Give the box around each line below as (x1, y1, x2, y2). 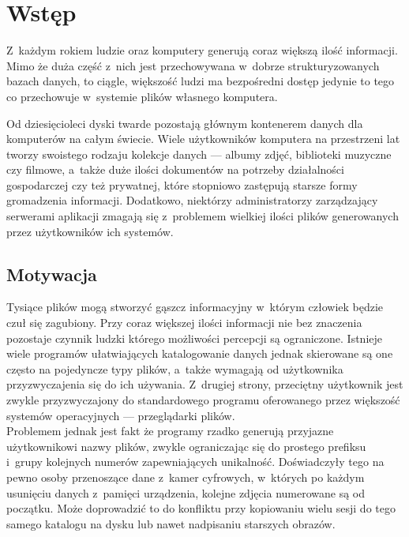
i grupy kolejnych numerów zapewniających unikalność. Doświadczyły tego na (6, 453, 385, 470)
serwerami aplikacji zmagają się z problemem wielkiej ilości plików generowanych (6, 208, 399, 224)
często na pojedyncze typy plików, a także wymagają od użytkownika (6, 360, 343, 377)
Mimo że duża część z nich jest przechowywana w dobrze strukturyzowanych (6, 57, 380, 73)
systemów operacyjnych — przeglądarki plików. (6, 407, 235, 423)
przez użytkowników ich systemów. (6, 223, 174, 239)
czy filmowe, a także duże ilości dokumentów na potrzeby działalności (6, 161, 344, 178)
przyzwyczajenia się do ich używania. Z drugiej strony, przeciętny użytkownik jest (6, 376, 403, 392)
